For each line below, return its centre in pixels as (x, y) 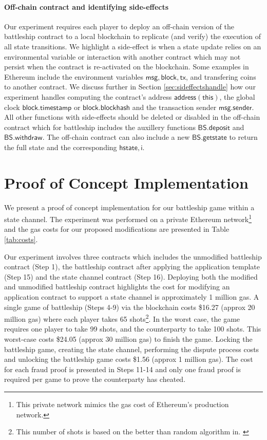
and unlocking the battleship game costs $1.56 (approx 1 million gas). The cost (129, 359)
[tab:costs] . (21, 239)
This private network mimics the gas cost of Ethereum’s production (122, 404)
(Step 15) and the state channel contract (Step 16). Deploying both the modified (131, 276)
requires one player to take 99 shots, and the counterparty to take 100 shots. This (133, 329)
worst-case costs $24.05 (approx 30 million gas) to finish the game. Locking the (128, 339)
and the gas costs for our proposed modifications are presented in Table (117, 229)
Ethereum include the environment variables (74, 76)
